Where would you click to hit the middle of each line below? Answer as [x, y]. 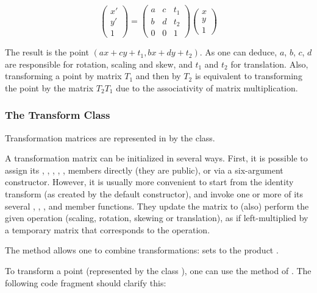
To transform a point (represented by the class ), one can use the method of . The [158, 270]
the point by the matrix [49, 87]
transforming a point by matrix [63, 76]
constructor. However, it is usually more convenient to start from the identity [149, 182]
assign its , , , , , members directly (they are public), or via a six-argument [144, 170]
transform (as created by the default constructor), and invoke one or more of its [154, 194]
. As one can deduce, [238, 52]
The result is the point [47, 52]
